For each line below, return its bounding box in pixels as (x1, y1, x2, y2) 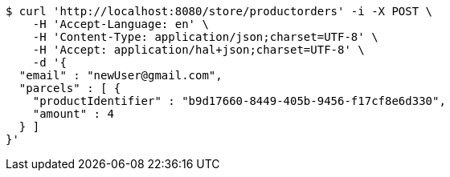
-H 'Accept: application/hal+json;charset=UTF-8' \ (32, 43, 365, 56)
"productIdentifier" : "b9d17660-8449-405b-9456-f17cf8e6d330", (32, 95, 446, 107)
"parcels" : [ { (18, 82, 121, 95)
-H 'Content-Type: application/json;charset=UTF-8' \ (32, 30, 378, 43)
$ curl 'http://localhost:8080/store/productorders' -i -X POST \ (6, 5, 433, 18)
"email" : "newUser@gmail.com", (18, 69, 223, 82)
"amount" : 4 (32, 107, 114, 120)
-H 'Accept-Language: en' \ (32, 18, 209, 30)
